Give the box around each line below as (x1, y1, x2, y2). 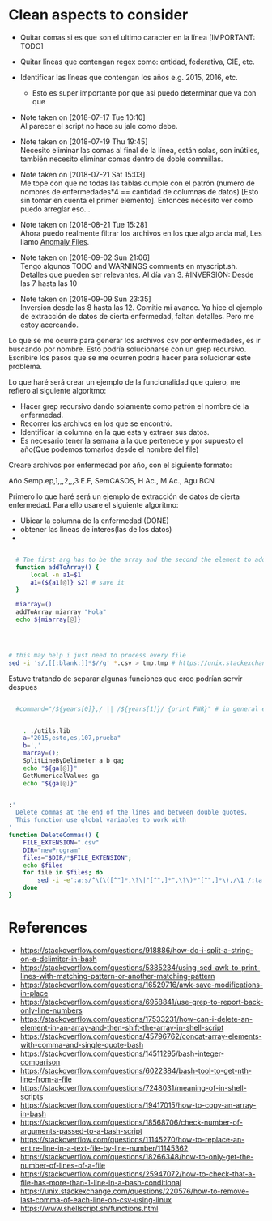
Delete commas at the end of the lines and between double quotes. (15, 808, 249, 817)
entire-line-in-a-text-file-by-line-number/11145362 (19, 1143, 189, 1153)
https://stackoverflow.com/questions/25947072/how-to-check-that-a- (19, 1168, 256, 1179)
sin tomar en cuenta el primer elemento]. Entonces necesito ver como (19, 195, 253, 205)
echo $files (23, 861, 63, 870)
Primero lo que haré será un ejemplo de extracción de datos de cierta (8, 491, 240, 501)
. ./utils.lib (23, 726, 70, 734)
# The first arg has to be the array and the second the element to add (15, 555, 266, 564)
